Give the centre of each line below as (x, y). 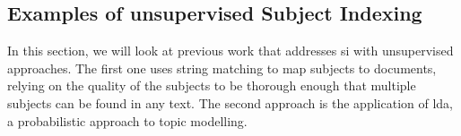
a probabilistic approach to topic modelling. (127, 120)
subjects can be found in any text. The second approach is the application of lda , (230, 102)
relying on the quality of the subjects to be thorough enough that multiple (212, 85)
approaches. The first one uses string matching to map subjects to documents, (222, 68)
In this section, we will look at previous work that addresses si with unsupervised (230, 51)
